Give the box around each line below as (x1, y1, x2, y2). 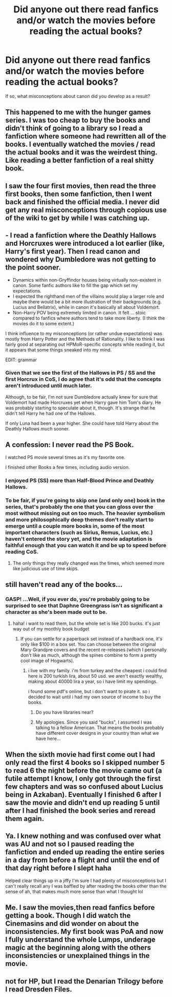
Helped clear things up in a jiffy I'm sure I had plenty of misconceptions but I (5, 877, 166, 884)
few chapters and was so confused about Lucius (5, 782, 164, 791)
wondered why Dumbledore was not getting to (5, 255, 156, 264)
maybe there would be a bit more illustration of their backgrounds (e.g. (12, 299, 162, 305)
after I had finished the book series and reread (5, 806, 156, 815)
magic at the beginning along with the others (5, 943, 151, 952)
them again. (5, 814, 45, 823)
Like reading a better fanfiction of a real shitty (5, 156, 154, 165)
